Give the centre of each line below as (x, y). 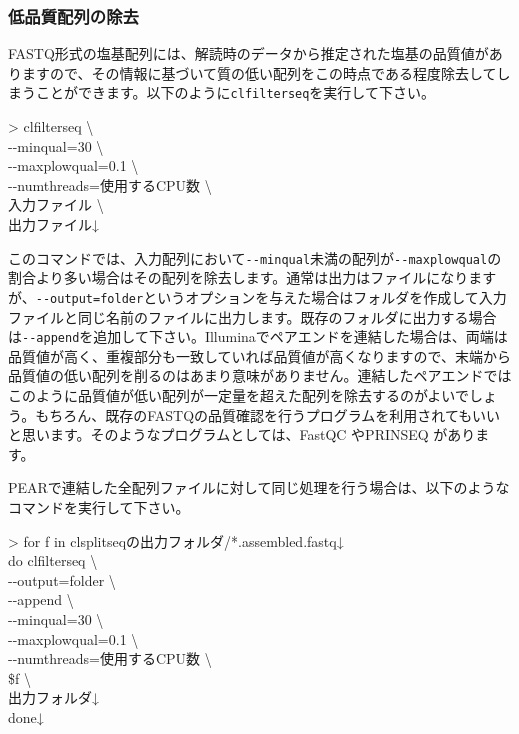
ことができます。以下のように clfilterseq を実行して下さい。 (235, 92)
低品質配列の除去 (73, 15)
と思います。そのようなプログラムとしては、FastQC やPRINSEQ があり (242, 434)
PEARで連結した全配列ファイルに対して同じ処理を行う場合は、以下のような (259, 487)
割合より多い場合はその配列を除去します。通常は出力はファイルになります (252, 277)
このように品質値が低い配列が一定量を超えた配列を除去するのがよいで (238, 394)
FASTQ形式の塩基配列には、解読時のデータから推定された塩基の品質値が (248, 53)
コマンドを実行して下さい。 (99, 506)
